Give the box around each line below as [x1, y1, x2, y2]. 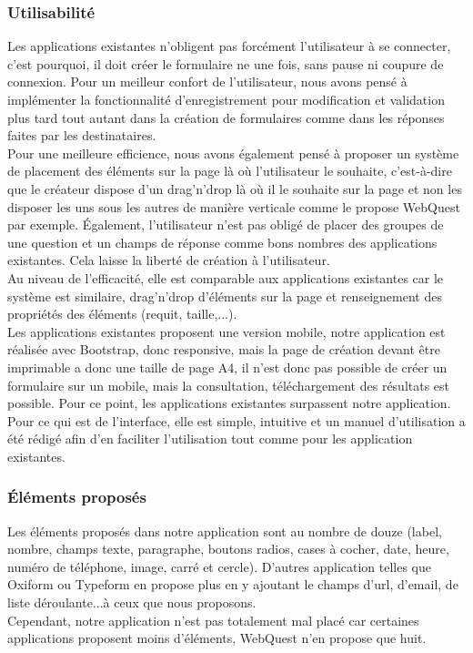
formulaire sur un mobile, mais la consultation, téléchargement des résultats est [7, 375, 450, 394]
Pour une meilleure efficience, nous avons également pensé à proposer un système [7, 143, 459, 162]
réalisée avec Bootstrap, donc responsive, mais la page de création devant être [7, 340, 440, 359]
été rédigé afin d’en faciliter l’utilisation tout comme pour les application [7, 429, 413, 448]
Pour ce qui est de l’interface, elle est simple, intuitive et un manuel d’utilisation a [7, 411, 466, 430]
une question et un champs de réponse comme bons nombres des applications [7, 232, 438, 251]
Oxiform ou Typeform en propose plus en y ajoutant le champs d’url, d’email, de [7, 575, 458, 594]
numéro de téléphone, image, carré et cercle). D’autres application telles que [7, 556, 432, 576]
